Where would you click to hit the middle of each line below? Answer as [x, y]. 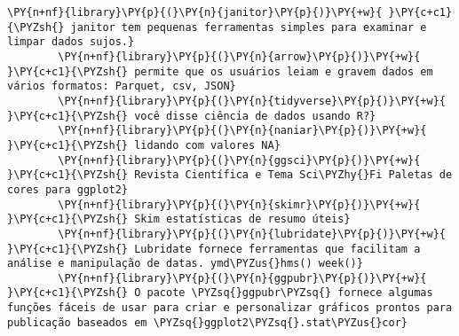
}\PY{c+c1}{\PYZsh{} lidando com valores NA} [144, 145]
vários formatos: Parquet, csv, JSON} [122, 86]
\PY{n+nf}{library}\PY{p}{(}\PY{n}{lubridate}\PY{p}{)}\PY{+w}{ [252, 234]
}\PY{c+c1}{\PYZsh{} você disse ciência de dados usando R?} [192, 116]
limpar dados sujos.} [71, 42]
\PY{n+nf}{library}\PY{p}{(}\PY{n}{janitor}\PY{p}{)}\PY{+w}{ [195, 12]
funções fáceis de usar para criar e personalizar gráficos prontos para [230, 308]
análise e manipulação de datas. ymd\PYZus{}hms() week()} [185, 264]
